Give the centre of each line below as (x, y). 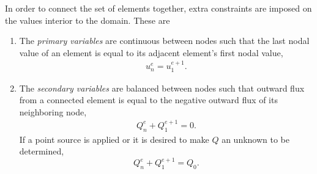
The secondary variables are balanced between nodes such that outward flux (162, 88)
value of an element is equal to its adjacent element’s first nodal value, (151, 52)
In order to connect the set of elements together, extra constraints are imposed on (158, 8)
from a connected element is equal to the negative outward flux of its (148, 100)
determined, (42, 151)
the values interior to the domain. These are (88, 20)
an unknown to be (256, 139)
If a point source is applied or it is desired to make (114, 139)
